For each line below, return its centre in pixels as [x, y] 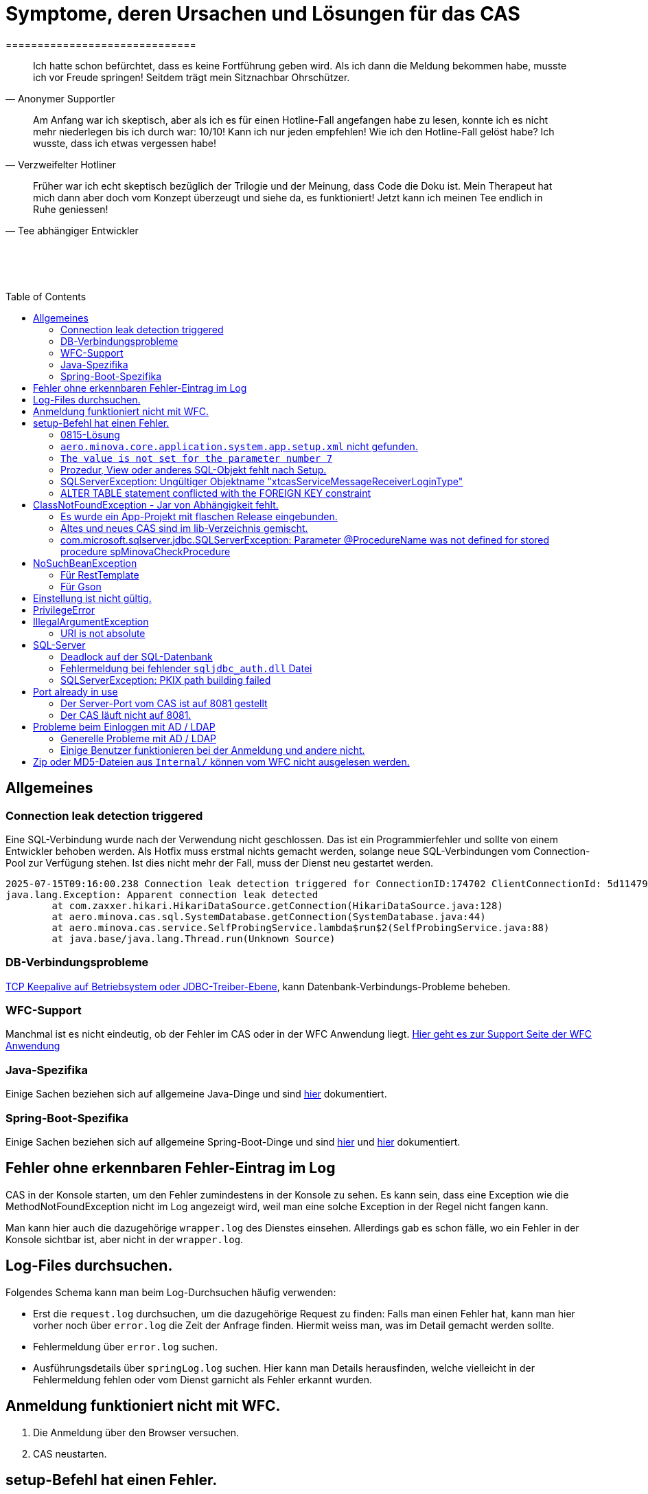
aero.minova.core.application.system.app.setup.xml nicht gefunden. [239, 446]
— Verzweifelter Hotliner [61, 164]
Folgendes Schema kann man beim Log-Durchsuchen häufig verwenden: [171, 1292]
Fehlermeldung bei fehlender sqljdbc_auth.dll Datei [186, 668]
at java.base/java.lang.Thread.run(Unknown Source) [194, 938]
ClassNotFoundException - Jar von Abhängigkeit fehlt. [156, 504]
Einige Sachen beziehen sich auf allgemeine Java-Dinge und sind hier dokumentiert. [196, 1094]
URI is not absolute [103, 633]
